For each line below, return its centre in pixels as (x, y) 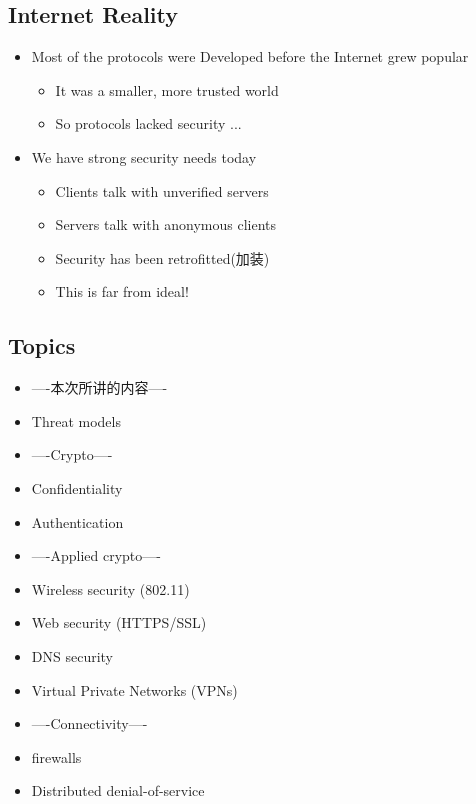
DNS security (72, 655)
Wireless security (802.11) (110, 588)
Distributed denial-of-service (118, 790)
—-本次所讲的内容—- (99, 387)
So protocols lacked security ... (148, 123)
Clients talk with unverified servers (162, 190)
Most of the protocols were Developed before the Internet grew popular (250, 56)
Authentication (77, 521)
